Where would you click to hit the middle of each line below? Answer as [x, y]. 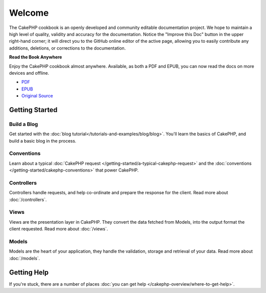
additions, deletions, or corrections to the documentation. [67, 48]
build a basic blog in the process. [43, 141]
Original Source [37, 96]
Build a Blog [24, 124]
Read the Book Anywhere [36, 57]
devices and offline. [29, 73]
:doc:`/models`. [25, 258]
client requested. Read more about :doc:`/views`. [59, 229]
